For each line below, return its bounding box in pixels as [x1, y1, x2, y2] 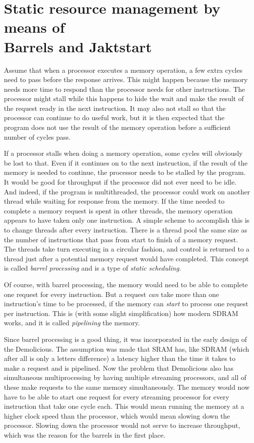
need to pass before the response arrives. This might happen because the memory [4, 74, 248, 84]
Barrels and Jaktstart [4, 36, 152, 56]
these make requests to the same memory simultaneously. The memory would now [4, 381, 250, 392]
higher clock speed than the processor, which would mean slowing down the [4, 410, 230, 421]
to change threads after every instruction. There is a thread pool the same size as [4, 225, 248, 234]
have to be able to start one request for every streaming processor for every [4, 391, 230, 401]
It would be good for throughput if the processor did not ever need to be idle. [4, 177, 236, 187]
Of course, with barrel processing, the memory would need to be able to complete [4, 279, 248, 289]
